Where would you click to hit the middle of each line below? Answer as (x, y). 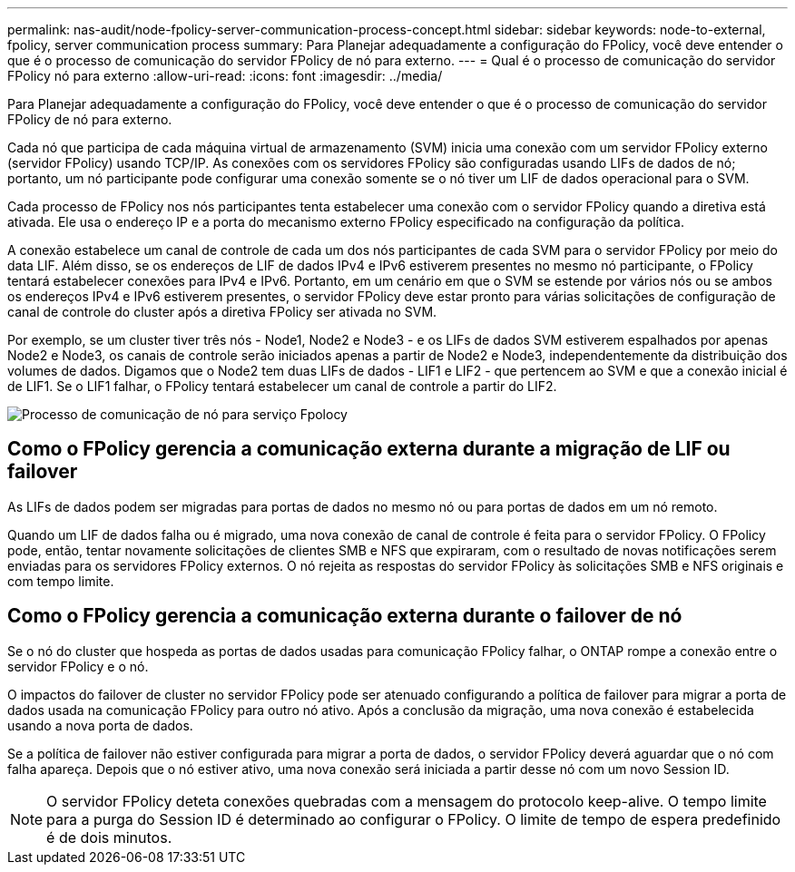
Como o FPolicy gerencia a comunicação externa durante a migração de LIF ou (369, 449)
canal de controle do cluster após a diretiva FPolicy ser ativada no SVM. (222, 312)
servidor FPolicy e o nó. (78, 666)
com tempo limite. (61, 581)
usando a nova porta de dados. (100, 725)
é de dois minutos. (109, 837)
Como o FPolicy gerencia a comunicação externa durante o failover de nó (345, 616)
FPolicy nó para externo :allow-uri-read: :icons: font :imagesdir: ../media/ (225, 76)
